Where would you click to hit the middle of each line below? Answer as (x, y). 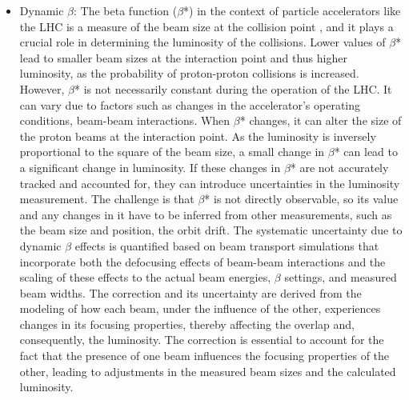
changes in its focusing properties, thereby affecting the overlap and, (187, 324)
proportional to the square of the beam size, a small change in (172, 152)
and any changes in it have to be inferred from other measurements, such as (206, 214)
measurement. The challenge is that (107, 199)
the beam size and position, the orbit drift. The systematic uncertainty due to (211, 230)
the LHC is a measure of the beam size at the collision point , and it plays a (207, 26)
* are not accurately (339, 167)
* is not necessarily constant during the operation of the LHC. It (233, 88)
